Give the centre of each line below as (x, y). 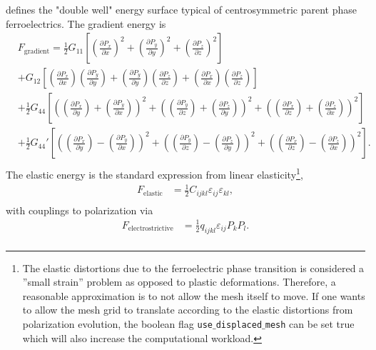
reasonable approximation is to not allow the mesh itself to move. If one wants (194, 295)
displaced (239, 325)
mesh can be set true (310, 323)
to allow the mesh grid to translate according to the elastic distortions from (188, 310)
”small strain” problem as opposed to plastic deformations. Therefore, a (179, 282)
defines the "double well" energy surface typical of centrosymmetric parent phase (181, 9)
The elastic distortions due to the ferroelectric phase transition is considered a (193, 267)
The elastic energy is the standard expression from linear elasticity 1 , (154, 173)
